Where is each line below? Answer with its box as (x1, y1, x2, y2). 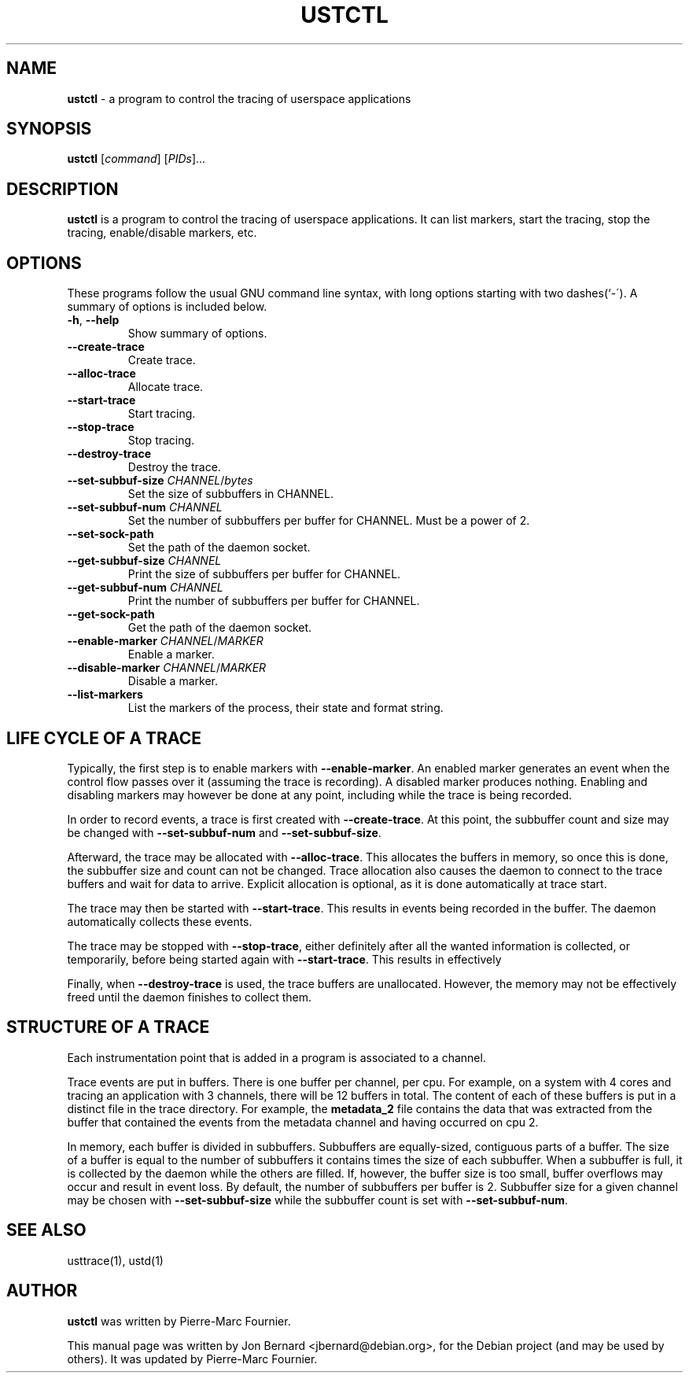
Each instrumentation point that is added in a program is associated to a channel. (67, 1050, 486, 1064)
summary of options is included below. (67, 300, 267, 314)
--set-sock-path (67, 527, 154, 541)
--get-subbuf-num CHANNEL (67, 581, 223, 595)
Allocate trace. (127, 380, 204, 394)
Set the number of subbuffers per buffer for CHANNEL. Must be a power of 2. (127, 514, 530, 528)
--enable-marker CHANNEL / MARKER (67, 634, 263, 648)
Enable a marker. (127, 647, 215, 662)
